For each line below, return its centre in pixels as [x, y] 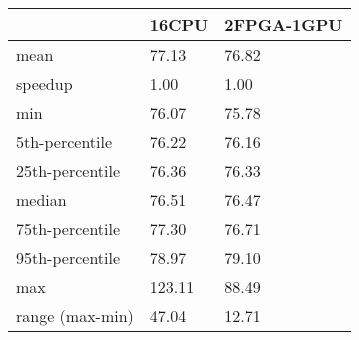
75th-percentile [68, 228]
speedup [44, 83]
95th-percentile [68, 257]
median [41, 199]
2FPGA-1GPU [283, 24]
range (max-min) [75, 315]
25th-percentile [68, 170]
